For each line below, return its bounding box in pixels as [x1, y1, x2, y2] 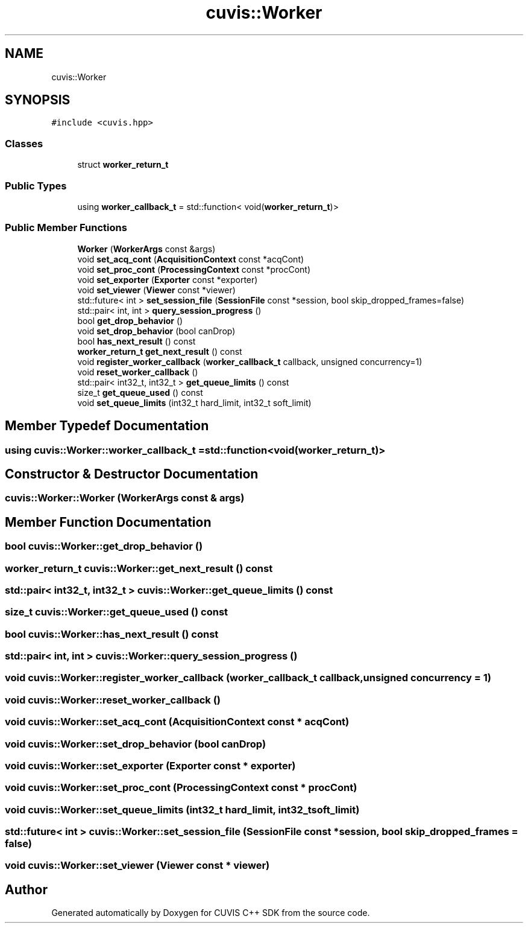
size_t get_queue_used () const [77, 387, 203, 398]
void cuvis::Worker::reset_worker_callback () [5, 693, 221, 706]
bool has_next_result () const [77, 335, 196, 346]
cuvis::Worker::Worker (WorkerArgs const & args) [5, 492, 245, 504]
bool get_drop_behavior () [77, 315, 183, 326]
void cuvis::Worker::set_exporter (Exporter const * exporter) [5, 759, 296, 772]
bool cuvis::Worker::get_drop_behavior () [5, 540, 203, 553]
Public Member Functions [5, 221, 127, 234]
